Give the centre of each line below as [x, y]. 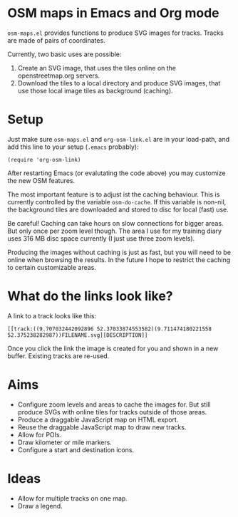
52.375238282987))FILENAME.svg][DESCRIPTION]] [78, 335]
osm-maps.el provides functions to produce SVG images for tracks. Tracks [115, 33]
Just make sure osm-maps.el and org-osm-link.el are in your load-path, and [119, 139]
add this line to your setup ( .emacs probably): [73, 147]
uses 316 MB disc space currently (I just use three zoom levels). [101, 238]
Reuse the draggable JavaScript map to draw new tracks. [102, 427]
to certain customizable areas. [52, 267]
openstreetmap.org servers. [59, 75]
